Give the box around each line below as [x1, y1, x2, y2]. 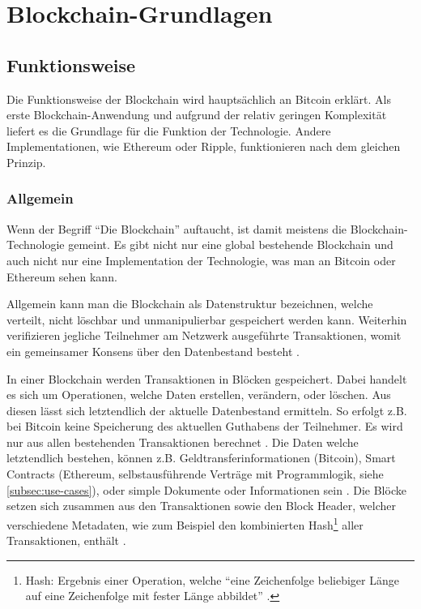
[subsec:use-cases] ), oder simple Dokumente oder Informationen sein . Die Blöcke [6, 481, 406, 498]
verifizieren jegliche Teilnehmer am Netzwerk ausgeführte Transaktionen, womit [6, 327, 402, 344]
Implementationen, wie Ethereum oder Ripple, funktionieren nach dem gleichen [6, 138, 401, 155]
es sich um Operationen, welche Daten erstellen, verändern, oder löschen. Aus [6, 386, 391, 403]
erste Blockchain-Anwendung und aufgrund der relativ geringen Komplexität [6, 106, 387, 123]
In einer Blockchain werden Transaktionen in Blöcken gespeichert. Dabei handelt [6, 370, 407, 387]
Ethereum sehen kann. [6, 268, 117, 285]
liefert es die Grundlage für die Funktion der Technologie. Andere [6, 122, 331, 139]
